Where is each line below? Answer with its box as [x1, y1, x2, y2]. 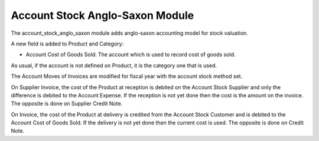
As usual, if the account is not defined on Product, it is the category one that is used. [11, 62, 217, 69]
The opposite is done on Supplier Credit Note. [11, 100, 123, 107]
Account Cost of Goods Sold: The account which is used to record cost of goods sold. [25, 51, 236, 58]
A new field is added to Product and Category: [11, 40, 124, 47]
